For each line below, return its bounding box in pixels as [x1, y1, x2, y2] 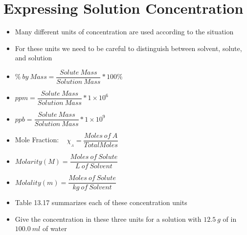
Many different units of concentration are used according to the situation [15, 26, 234, 37]
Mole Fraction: [15, 134, 59, 145]
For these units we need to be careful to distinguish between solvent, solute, [15, 43, 242, 53]
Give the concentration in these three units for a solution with [15, 213, 202, 224]
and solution [15, 52, 52, 63]
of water [42, 223, 67, 234]
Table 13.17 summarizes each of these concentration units [15, 197, 187, 208]
